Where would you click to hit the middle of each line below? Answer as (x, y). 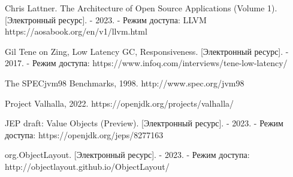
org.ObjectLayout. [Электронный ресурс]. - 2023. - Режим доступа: (127, 155)
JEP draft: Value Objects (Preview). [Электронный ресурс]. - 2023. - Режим (144, 123)
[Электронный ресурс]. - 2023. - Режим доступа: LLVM (106, 19)
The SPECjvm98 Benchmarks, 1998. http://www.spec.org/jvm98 (125, 83)
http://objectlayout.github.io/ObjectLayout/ (87, 166)
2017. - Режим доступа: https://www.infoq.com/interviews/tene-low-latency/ (146, 63)
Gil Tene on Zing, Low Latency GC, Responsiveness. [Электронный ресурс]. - (147, 51)
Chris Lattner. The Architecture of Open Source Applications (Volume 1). (141, 8)
